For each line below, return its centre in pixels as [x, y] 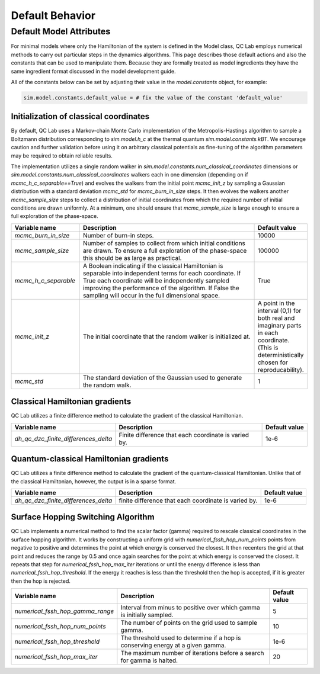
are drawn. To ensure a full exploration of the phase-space [165, 251]
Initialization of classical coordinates [80, 116]
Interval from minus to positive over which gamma [190, 608]
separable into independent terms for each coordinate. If [162, 273]
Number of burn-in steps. [119, 235]
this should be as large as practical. [132, 258]
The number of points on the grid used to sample [189, 623]
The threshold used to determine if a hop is [181, 638]
